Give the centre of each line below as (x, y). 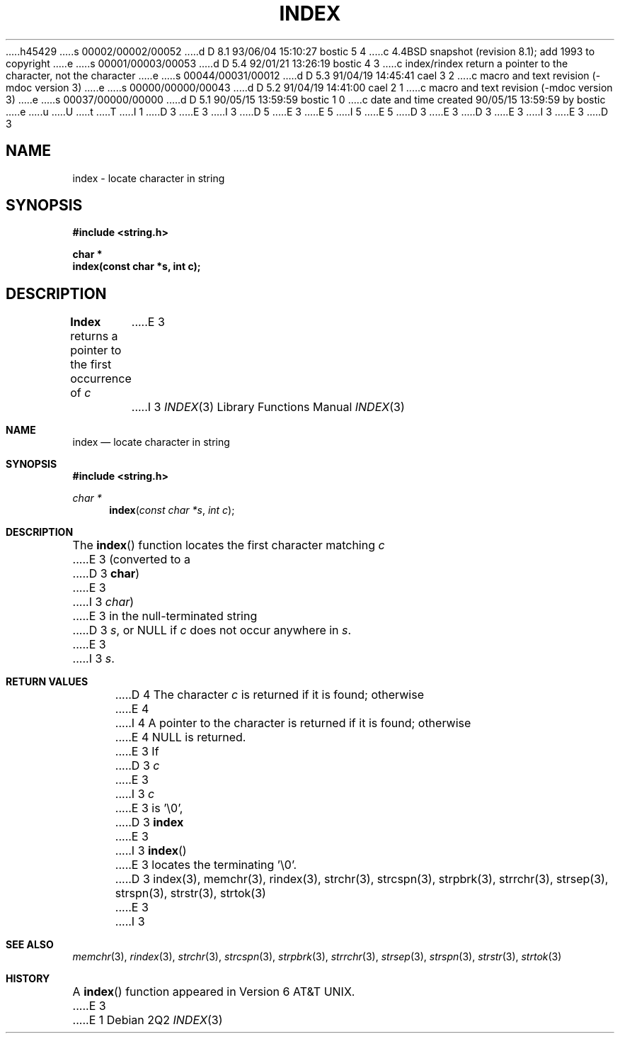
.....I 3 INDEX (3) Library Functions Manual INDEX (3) (268, 407)
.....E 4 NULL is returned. (180, 737)
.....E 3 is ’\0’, (149, 808)
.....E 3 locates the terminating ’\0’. (206, 865)
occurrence (101, 379)
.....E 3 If (137, 752)
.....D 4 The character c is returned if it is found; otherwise (269, 695)
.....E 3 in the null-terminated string (165, 616)
